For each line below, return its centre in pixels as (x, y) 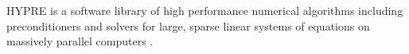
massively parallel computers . (80, 41)
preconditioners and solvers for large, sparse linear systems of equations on (188, 25)
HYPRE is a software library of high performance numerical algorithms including (205, 10)
